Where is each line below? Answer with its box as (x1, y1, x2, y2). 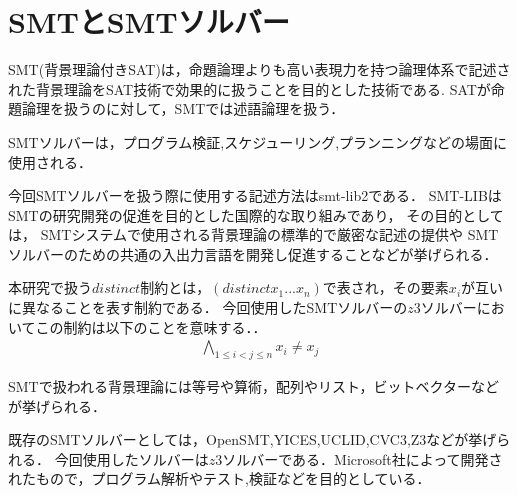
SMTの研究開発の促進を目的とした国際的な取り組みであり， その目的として (8, 204, 504, 225)
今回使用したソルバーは (54, 448, 209, 469)
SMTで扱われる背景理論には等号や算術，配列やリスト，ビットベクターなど (8, 376, 500, 397)
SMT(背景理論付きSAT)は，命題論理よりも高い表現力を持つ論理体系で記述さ (8, 59, 511, 80)
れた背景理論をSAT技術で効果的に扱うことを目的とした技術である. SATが (8, 78, 491, 99)
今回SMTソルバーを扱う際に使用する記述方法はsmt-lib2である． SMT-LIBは (8, 185, 502, 206)
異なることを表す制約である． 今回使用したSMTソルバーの (21, 297, 408, 318)
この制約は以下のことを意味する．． (35, 316, 267, 337)
